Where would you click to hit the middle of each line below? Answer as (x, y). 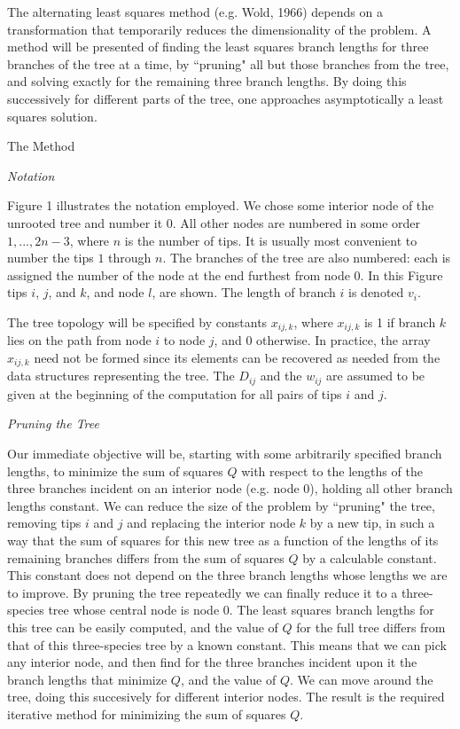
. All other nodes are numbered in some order (296, 222)
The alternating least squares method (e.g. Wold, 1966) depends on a (195, 12)
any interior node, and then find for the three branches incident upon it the (212, 662)
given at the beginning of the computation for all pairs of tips (175, 393)
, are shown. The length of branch (244, 292)
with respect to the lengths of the (332, 470)
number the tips (51, 258)
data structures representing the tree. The (121, 376)
